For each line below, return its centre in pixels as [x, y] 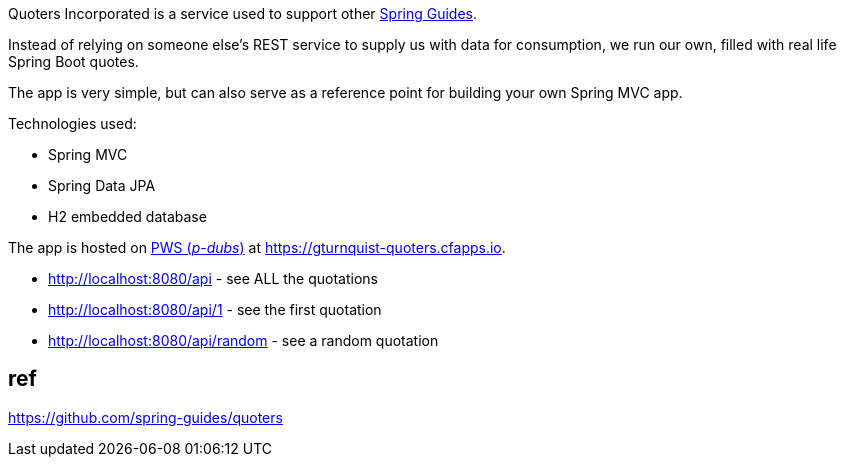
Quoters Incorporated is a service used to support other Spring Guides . [243, 13]
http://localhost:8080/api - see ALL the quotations [213, 278]
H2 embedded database [127, 216]
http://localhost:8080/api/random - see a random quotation [243, 340]
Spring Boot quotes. [73, 61]
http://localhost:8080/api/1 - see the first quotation [215, 309]
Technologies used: [72, 123]
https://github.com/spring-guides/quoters [145, 417]
